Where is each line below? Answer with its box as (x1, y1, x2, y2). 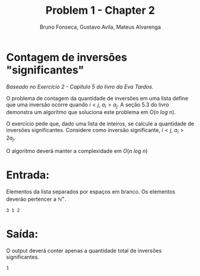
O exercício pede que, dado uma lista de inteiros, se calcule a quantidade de (6, 120, 195, 127)
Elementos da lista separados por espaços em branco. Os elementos (6, 188, 176, 195)
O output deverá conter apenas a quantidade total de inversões (6, 247, 162, 254)
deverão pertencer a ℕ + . (6, 195, 67, 203)
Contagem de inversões (6, 50, 127, 64)
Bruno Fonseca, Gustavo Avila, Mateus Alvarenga (39, 23, 161, 30)
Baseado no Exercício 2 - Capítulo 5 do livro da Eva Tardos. (6, 83, 154, 90)
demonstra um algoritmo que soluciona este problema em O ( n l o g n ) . (6, 109, 176, 116)
